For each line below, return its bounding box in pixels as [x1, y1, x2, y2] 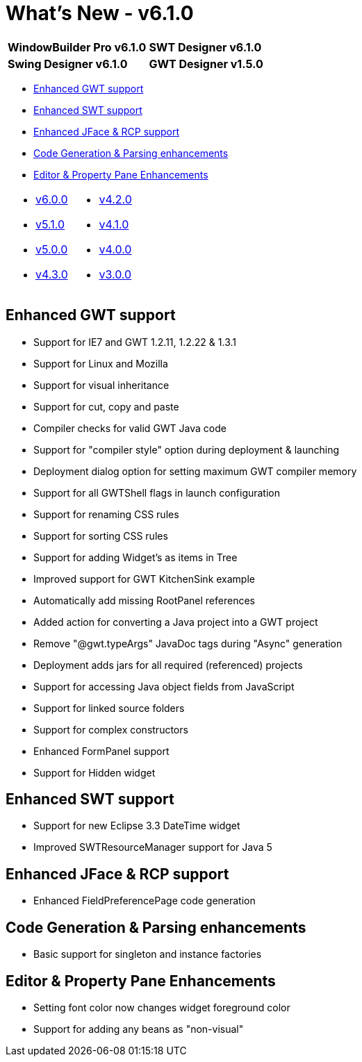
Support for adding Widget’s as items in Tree [33, 551, 238, 563]
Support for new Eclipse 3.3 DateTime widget [33, 820, 240, 832]
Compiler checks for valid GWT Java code [33, 422, 227, 434]
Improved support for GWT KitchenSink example [33, 572, 255, 585]
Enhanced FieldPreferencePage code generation [33, 895, 256, 907]
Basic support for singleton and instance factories [33, 948, 262, 961]
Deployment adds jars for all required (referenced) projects [33, 658, 303, 671]
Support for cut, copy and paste [33, 400, 179, 413]
